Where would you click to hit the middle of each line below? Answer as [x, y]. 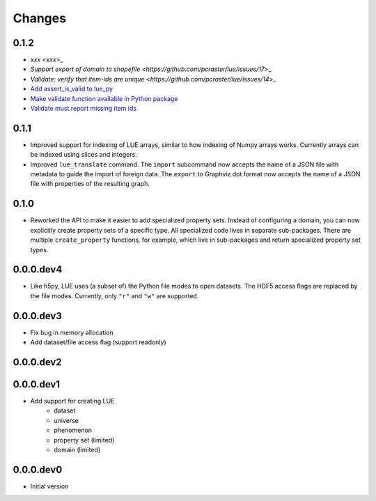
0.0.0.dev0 [38, 469]
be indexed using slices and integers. [84, 155]
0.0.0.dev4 [38, 269]
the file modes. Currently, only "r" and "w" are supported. [115, 295]
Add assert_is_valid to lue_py [72, 89]
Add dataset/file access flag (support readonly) [98, 342]
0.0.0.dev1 [37, 384]
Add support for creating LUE [72, 401]
